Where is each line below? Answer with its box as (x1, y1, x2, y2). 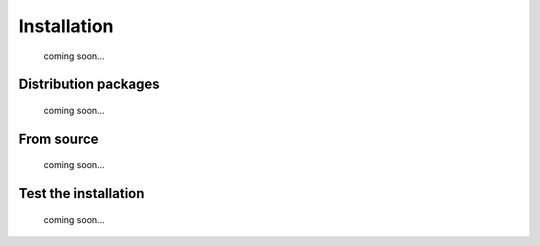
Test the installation (18, 185, 145, 202)
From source (18, 130, 99, 147)
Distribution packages (18, 76, 160, 93)
